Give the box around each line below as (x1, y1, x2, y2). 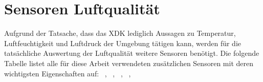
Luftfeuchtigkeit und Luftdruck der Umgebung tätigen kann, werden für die (4, 37, 242, 48)
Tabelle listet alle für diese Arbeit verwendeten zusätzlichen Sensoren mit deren (4, 57, 253, 68)
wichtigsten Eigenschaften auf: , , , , (4, 68, 131, 78)
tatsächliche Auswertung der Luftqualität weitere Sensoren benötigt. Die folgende (4, 48, 259, 58)
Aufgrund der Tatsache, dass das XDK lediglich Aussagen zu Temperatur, (4, 28, 236, 38)
